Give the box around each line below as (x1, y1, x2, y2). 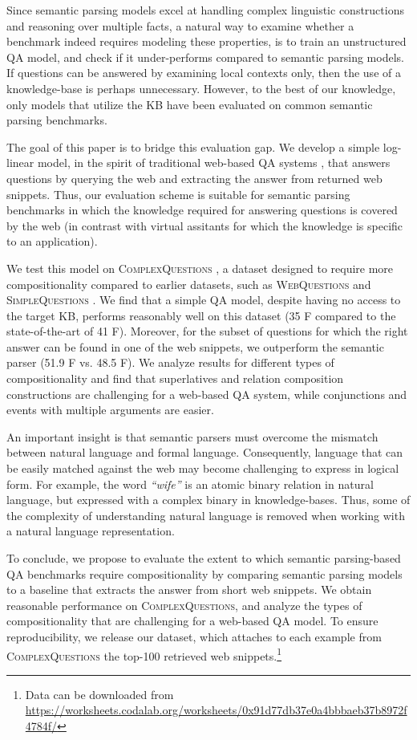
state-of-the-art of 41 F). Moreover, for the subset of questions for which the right (6, 323, 408, 340)
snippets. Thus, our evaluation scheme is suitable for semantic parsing (6, 185, 350, 202)
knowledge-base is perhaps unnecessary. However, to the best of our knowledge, (6, 79, 396, 96)
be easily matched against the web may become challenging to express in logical (6, 460, 399, 477)
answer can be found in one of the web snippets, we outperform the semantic (6, 338, 384, 355)
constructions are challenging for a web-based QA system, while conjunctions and (6, 385, 407, 402)
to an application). (6, 233, 98, 250)
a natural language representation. (6, 522, 175, 539)
